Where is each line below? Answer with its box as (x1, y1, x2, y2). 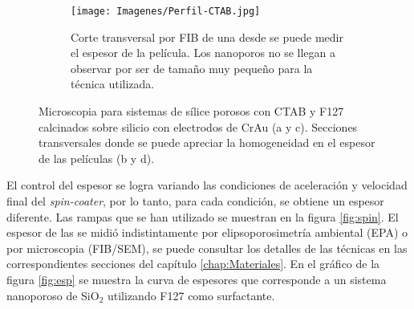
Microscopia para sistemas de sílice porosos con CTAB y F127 (39, 103, 344, 120)
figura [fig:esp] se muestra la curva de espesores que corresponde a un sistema (6, 270, 387, 287)
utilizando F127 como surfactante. (107, 287, 275, 303)
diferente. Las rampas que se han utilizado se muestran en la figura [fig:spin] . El (6, 208, 399, 225)
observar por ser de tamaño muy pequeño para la (71, 59, 313, 76)
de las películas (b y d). (39, 149, 155, 166)
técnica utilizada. (71, 75, 155, 92)
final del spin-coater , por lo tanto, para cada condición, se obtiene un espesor (6, 193, 384, 209)
